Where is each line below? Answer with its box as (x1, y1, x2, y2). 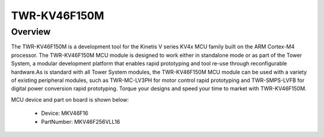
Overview (11, 26, 51, 37)
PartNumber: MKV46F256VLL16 (41, 118, 120, 125)
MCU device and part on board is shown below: (11, 96, 129, 103)
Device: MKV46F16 (41, 109, 88, 117)
